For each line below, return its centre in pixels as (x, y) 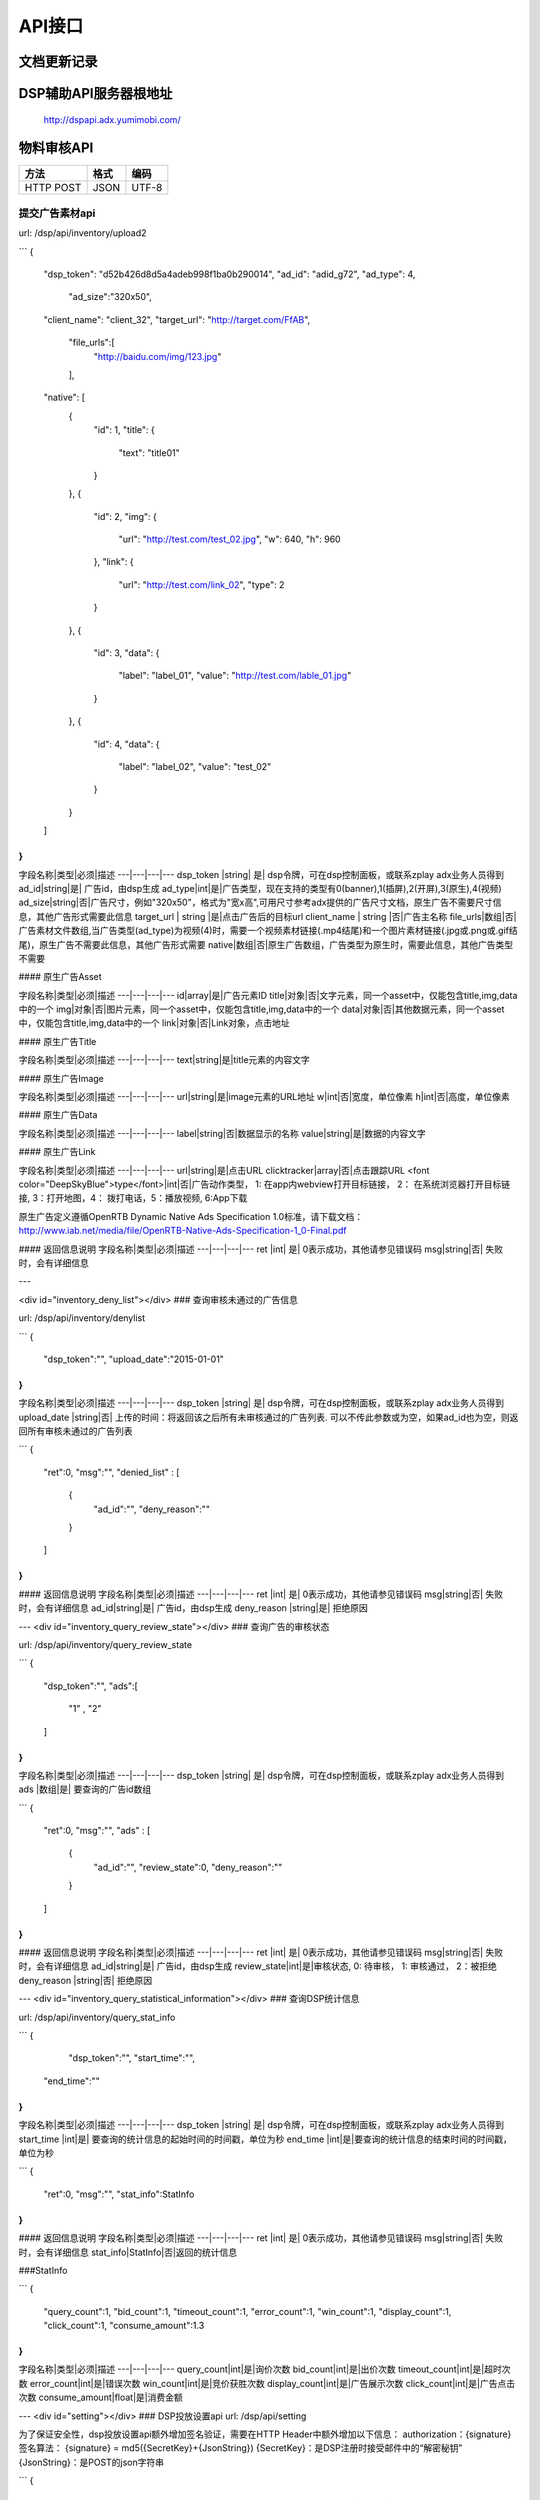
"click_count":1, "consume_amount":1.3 (124, 2326)
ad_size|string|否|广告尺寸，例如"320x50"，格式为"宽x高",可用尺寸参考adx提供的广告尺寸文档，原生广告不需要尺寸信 (260, 902)
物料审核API (56, 148)
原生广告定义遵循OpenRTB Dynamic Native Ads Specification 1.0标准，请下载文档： (191, 1216)
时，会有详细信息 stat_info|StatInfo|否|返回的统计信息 (128, 2252)
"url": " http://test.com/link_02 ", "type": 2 (201, 584)
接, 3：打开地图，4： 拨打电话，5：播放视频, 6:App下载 (133, 1198)
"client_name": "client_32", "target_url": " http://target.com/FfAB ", (177, 319)
